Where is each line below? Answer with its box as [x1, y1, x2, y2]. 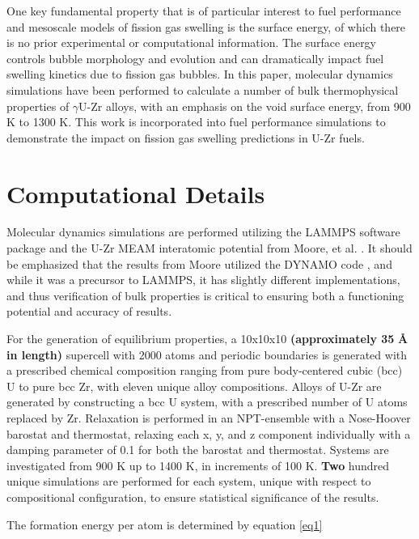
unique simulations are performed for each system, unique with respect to [6, 473, 371, 490]
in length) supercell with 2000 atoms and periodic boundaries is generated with [6, 346, 407, 363]
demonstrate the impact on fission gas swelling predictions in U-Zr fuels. [6, 129, 365, 146]
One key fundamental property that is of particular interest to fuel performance [6, 2, 401, 19]
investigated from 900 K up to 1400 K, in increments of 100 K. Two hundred [6, 456, 390, 473]
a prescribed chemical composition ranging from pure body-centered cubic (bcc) [6, 362, 403, 379]
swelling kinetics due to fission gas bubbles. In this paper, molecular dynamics [6, 66, 393, 83]
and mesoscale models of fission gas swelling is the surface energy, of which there [6, 18, 406, 35]
